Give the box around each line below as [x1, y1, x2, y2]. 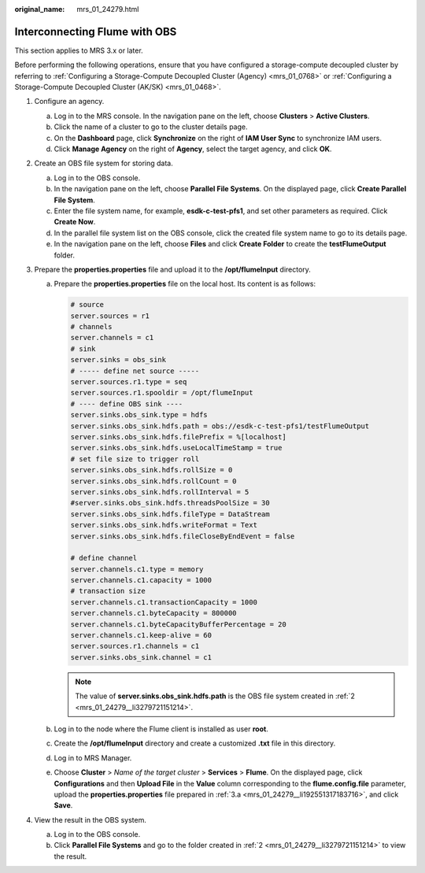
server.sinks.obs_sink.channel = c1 [70, 653, 213, 661]
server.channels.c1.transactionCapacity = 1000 [70, 597, 257, 606]
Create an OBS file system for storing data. [34, 158, 173, 168]
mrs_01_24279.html [76, 5, 139, 13]
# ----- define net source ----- [70, 366, 200, 375]
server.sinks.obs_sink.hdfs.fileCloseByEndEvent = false [70, 531, 295, 541]
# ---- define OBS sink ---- [70, 399, 183, 409]
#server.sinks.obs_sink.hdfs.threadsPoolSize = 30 [70, 498, 271, 508]
